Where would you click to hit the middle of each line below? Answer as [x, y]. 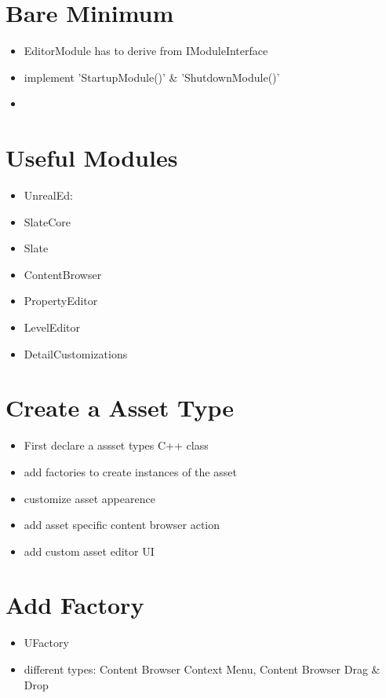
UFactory [46, 643]
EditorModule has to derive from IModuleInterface [146, 51]
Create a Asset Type [120, 408]
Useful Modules [92, 158]
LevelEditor [52, 327]
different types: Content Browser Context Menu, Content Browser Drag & [202, 669]
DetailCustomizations [76, 353]
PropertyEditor [61, 301]
